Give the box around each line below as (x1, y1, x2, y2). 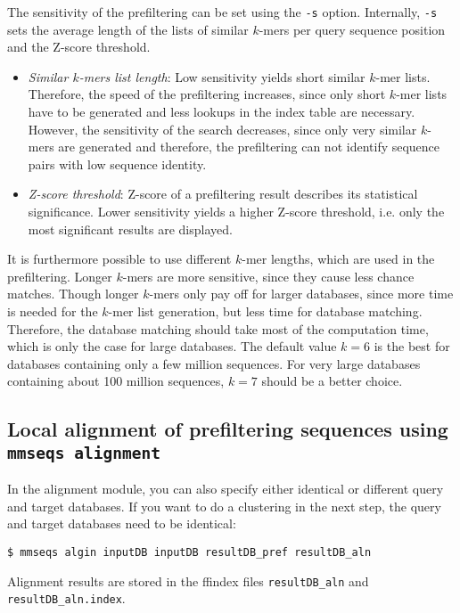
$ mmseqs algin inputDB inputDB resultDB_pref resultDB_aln (7, 545, 372, 559)
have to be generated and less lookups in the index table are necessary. (28, 102, 415, 121)
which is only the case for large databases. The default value (7, 337, 337, 356)
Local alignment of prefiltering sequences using (7, 415, 448, 443)
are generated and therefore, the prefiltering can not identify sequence (58, 137, 440, 156)
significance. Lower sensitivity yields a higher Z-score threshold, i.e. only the (28, 202, 445, 220)
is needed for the (7, 301, 98, 320)
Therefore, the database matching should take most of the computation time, (7, 319, 429, 338)
